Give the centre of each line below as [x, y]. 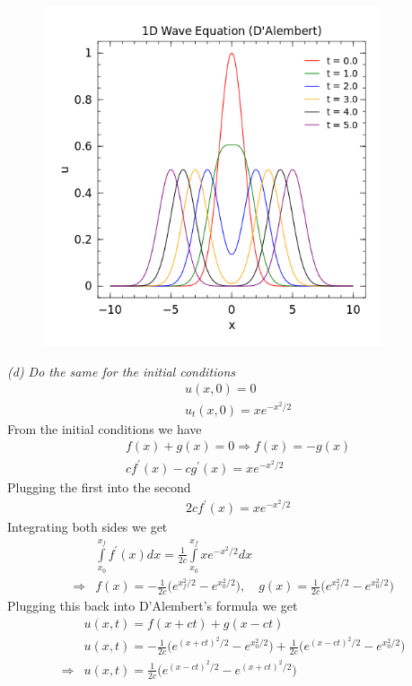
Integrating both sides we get [88, 527]
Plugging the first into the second [99, 486]
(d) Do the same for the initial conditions [122, 371]
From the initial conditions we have [105, 428]
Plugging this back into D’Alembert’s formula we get [153, 606]
